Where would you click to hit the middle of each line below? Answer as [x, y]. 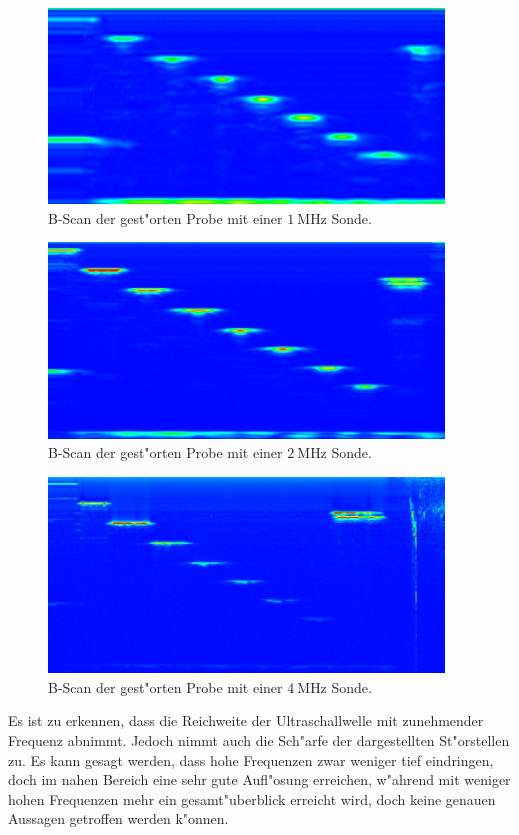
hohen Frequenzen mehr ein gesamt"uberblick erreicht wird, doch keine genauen [252, 798]
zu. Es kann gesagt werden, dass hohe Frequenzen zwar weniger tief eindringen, [251, 759]
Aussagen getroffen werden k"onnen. [118, 818]
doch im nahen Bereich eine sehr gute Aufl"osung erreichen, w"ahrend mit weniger [259, 779]
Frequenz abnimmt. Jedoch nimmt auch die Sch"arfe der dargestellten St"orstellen [259, 740]
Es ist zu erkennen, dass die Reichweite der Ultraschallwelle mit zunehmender [246, 720]
